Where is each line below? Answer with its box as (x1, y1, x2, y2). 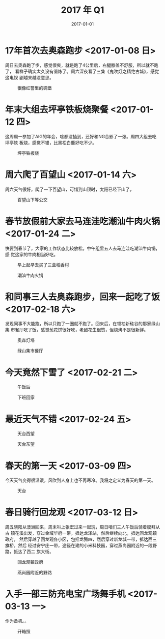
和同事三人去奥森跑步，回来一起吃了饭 (5, 291, 161, 302)
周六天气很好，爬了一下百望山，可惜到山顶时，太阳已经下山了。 (5, 186, 134, 192)
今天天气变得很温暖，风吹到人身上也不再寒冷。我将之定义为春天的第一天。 (5, 477, 156, 483)
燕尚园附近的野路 (17, 570, 52, 576)
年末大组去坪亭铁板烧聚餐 (5, 104, 109, 115)
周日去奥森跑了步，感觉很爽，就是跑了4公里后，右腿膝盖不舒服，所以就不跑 (5, 62, 159, 68)
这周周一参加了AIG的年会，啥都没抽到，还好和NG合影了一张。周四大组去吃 (5, 133, 157, 139)
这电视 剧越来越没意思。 (5, 74, 54, 80)
